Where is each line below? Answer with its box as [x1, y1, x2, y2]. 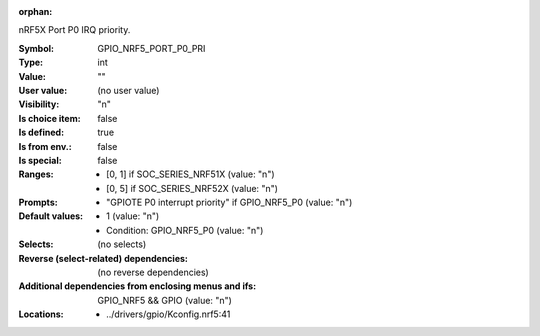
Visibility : [18, 98, 60, 110]
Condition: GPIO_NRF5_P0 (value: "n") [106, 224, 264, 236]
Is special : [18, 154, 62, 166]
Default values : [18, 210, 84, 222]
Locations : [18, 308, 64, 320]
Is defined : [18, 126, 65, 139]
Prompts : [18, 196, 59, 209]
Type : [18, 56, 44, 69]
